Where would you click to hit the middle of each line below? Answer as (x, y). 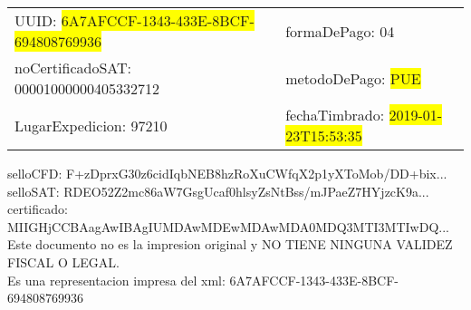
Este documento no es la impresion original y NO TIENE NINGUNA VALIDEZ (230, 244)
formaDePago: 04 (340, 31)
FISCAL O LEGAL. (63, 262)
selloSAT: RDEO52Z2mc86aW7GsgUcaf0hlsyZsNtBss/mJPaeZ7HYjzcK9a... (218, 191)
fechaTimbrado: (335, 115)
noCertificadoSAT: (73, 68)
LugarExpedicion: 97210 (91, 125)
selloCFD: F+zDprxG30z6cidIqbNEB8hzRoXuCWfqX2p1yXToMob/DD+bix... (227, 173)
